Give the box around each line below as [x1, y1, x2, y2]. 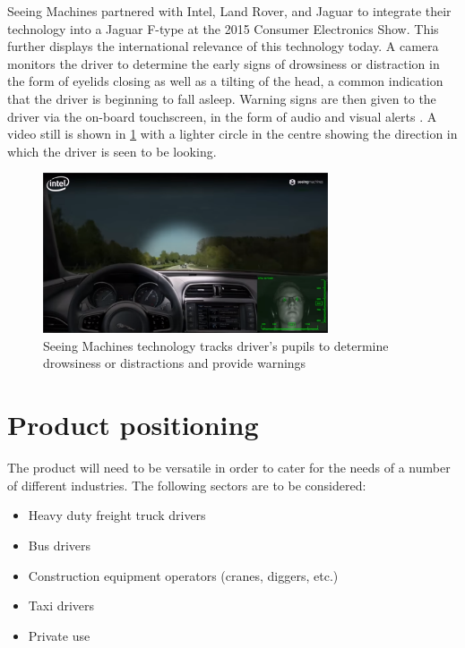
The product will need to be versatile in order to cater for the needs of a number [7, 458, 451, 477]
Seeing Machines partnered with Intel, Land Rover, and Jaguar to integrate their [7, 2, 452, 20]
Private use [28, 626, 90, 644]
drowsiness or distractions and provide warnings [43, 354, 306, 372]
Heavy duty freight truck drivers [28, 506, 206, 524]
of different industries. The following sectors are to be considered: [7, 475, 366, 494]
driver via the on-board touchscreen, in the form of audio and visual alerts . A [7, 107, 437, 125]
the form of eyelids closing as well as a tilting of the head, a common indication [7, 72, 443, 90]
